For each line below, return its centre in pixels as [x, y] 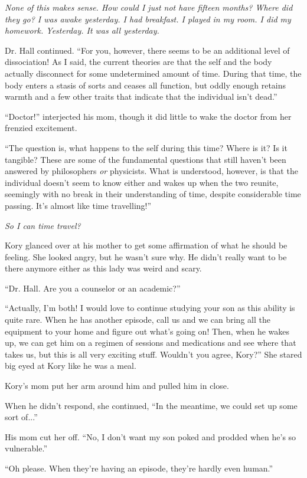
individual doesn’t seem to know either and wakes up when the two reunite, [142, 182]
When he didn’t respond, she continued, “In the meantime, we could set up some [151, 405]
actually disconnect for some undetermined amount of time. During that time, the [153, 73]
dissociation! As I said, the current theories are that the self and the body [138, 62]
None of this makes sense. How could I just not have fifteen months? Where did [149, 7]
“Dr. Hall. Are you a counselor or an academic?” [93, 288]
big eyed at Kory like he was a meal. [71, 366]
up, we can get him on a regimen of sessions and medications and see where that [151, 343]
